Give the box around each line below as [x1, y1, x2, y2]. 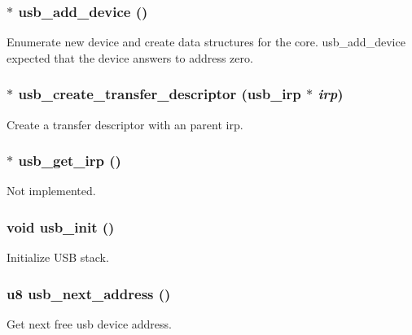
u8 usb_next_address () [7, 283, 171, 303]
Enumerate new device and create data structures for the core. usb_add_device [7, 33, 405, 50]
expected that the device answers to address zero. [7, 49, 253, 66]
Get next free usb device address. [7, 315, 172, 333]
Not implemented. [7, 182, 96, 199]
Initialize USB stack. [7, 249, 109, 266]
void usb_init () [7, 216, 115, 237]
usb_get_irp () [18, 150, 121, 171]
